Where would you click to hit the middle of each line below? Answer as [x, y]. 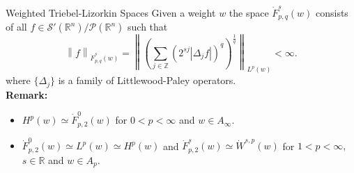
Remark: [27, 94]
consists [332, 12]
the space [249, 12]
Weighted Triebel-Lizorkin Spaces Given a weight [111, 12]
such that [148, 27]
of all [16, 27]
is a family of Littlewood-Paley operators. [147, 80]
